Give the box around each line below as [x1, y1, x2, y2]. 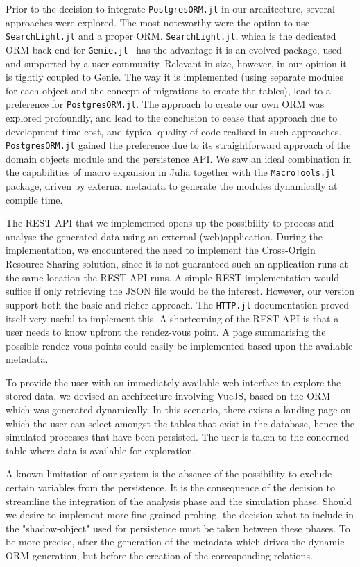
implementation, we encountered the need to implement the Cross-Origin [6, 243, 316, 257]
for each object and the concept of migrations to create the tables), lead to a [6, 83, 331, 97]
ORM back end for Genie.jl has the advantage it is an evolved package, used [6, 42, 342, 56]
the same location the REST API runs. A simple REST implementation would [6, 270, 340, 284]
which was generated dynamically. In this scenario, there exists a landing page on [6, 402, 351, 417]
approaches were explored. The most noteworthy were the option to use [6, 15, 309, 29]
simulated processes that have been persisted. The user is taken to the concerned [6, 429, 349, 444]
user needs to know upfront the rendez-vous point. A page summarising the [6, 324, 326, 339]
